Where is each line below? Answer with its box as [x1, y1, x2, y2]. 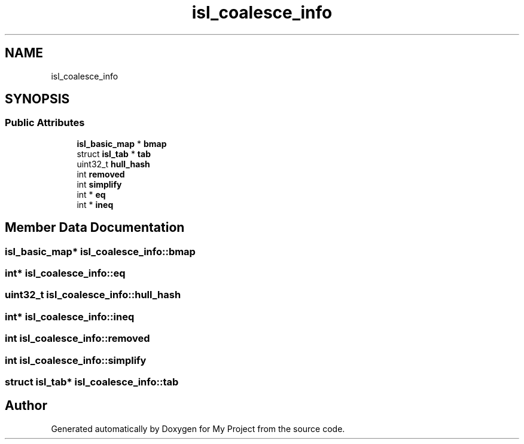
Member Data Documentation [5, 220, 185, 235]
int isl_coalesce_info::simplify [5, 354, 147, 366]
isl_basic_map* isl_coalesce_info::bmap [5, 245, 196, 258]
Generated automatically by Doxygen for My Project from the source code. [51, 423, 345, 434]
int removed [77, 169, 125, 179]
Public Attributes [5, 117, 85, 129]
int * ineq [77, 199, 114, 210]
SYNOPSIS [5, 91, 70, 107]
